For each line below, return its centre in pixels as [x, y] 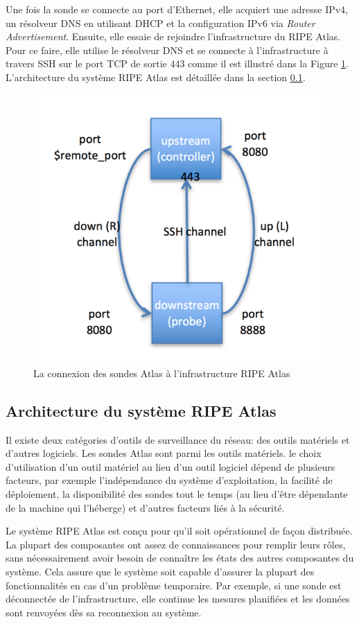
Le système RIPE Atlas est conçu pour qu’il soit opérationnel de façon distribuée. [179, 531]
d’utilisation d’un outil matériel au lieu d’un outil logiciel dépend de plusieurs [170, 466]
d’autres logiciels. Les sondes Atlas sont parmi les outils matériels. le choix [164, 453]
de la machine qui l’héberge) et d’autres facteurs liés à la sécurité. [145, 507]
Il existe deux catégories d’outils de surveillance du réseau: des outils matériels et [178, 439]
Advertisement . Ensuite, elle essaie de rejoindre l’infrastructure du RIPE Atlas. [173, 36]
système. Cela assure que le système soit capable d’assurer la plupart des [160, 571]
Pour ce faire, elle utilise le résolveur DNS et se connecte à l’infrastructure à [167, 50]
